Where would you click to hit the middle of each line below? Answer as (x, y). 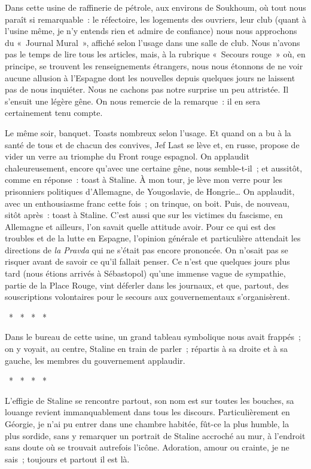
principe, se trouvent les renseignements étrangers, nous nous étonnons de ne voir (154, 65)
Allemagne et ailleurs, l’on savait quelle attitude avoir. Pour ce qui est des (140, 226)
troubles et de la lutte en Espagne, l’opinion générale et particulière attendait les (153, 238)
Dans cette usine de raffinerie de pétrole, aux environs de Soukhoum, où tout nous (155, 7)
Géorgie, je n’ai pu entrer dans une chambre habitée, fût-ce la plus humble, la (147, 424)
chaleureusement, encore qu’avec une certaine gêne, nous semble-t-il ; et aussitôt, (154, 168)
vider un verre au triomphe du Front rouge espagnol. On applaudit (127, 156)
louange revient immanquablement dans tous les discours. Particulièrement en (147, 412)
